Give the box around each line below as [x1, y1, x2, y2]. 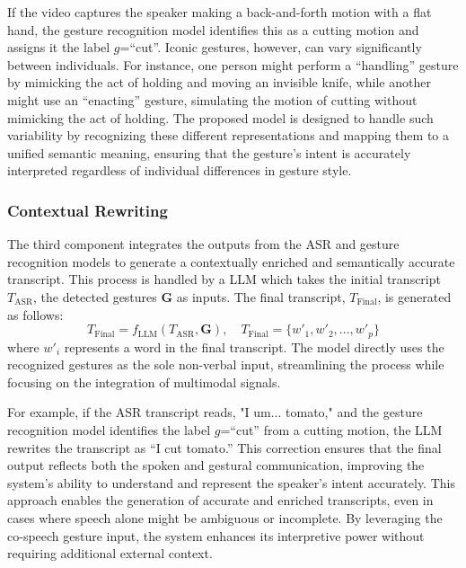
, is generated [377, 287, 452, 306]
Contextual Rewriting [7, 199, 168, 221]
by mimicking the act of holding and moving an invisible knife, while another [7, 73, 431, 92]
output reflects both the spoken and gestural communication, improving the [7, 456, 425, 475]
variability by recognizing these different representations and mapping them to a [7, 126, 449, 145]
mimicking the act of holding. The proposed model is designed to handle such [7, 108, 434, 127]
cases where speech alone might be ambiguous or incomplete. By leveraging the [7, 508, 443, 527]
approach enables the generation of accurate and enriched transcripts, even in [7, 491, 434, 510]
